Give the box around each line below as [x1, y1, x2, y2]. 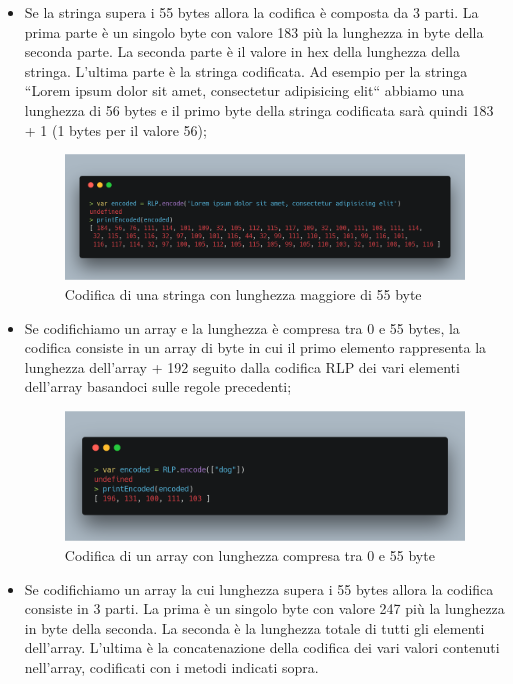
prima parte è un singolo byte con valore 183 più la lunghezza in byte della [24, 21, 484, 42]
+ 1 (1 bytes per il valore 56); [24, 119, 207, 140]
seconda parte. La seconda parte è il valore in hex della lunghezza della [24, 41, 461, 62]
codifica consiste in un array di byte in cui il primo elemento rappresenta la [24, 337, 487, 358]
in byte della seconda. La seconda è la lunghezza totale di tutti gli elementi [24, 617, 485, 638]
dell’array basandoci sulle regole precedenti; [24, 376, 292, 397]
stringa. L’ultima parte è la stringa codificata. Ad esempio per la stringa [24, 60, 468, 81]
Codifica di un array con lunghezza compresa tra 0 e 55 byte [64, 545, 435, 566]
